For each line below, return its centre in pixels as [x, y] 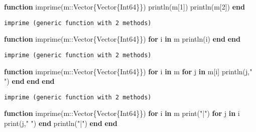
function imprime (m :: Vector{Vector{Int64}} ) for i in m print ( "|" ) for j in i [122, 113]
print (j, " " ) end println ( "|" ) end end [61, 123]
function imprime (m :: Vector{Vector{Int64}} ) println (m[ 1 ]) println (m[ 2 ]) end [124, 7]
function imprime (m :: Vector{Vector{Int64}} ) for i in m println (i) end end [122, 39]
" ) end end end [29, 81]
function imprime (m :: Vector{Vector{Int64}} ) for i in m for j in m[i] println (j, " [128, 71]
